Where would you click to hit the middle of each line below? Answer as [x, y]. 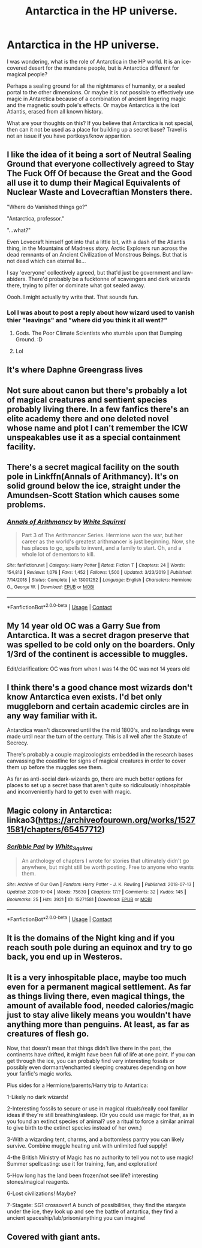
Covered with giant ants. [54, 1237]
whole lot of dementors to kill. [58, 554]
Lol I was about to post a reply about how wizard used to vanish [101, 312]
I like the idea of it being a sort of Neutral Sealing [99, 155]
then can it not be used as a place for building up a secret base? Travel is [97, 129]
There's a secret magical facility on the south [93, 467]
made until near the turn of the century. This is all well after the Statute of [97, 737]
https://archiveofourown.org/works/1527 [117, 820]
